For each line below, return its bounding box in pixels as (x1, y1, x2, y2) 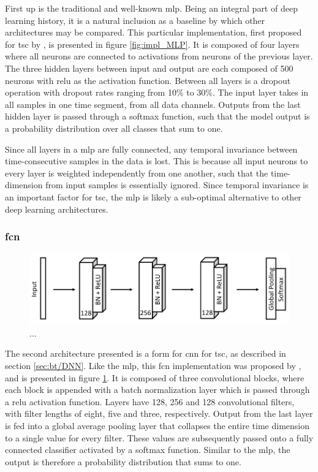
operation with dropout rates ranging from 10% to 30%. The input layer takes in (5, 86, 309, 99)
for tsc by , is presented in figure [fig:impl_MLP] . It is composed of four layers (5, 37, 300, 50)
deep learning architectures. (5, 202, 108, 215)
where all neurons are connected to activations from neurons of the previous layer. (5, 50, 313, 63)
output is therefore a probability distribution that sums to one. (5, 455, 241, 468)
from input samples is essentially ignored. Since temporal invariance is (45, 178, 309, 191)
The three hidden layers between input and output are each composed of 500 (5, 61, 293, 74)
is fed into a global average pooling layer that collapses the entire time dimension (5, 419, 310, 432)
